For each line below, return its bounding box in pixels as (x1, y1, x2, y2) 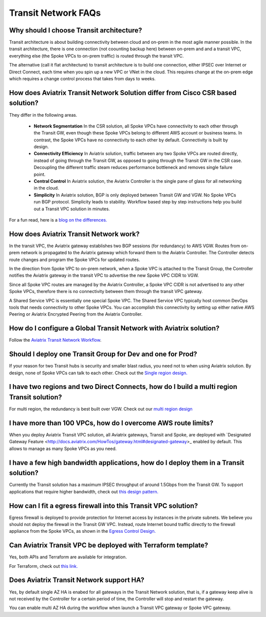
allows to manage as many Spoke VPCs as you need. (9, 446, 117, 452)
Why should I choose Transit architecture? (9, 26, 142, 34)
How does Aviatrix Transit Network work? (9, 229, 140, 238)
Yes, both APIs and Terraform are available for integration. (9, 554, 127, 560)
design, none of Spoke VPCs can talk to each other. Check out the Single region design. (9, 370, 188, 376)
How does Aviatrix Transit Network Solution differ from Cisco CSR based (9, 89, 236, 97)
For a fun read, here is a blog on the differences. (9, 217, 107, 223)
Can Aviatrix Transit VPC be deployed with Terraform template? (9, 541, 208, 550)
